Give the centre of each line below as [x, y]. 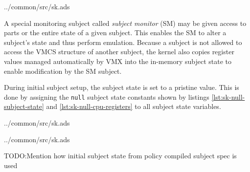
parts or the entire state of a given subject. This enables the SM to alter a [115, 32]
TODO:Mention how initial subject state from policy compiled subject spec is [120, 156]
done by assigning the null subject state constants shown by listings [107, 97]
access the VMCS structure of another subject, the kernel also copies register [119, 52]
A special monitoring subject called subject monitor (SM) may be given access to [125, 23]
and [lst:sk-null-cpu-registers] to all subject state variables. [134, 106]
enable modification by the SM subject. [63, 71]
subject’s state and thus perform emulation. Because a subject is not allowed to [123, 42]
